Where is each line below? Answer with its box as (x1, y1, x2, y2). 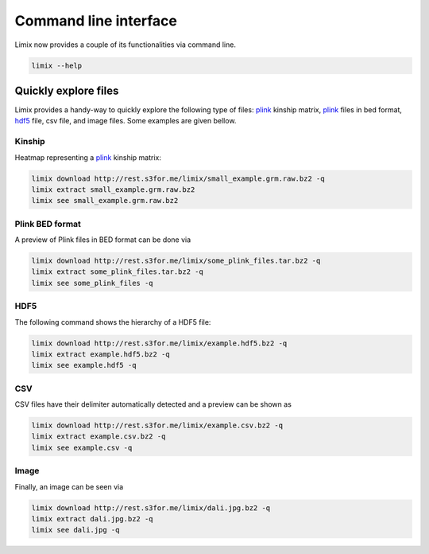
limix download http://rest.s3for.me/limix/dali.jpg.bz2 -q (31, 503, 271, 513)
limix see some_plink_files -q (31, 279, 154, 287)
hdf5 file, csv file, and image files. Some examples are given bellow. (14, 116, 237, 126)
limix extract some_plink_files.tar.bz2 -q (31, 267, 204, 276)
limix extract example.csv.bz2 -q (31, 432, 166, 441)
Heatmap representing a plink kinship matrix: (14, 152, 162, 162)
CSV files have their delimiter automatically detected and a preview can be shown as (14, 400, 292, 409)
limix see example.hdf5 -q (31, 361, 137, 370)
